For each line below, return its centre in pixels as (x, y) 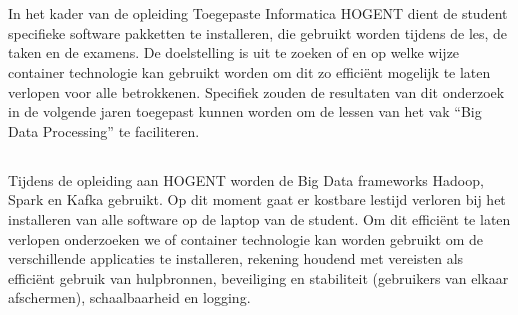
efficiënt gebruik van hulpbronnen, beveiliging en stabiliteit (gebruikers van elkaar (258, 277)
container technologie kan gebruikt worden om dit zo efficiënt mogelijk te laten (249, 71)
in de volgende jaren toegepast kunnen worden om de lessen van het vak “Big (245, 111)
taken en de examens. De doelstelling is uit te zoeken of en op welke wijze (234, 52)
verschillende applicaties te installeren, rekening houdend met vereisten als (236, 258)
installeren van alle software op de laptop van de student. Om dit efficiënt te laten (259, 218)
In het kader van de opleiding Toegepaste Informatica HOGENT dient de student (258, 13)
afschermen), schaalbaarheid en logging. (129, 297)
